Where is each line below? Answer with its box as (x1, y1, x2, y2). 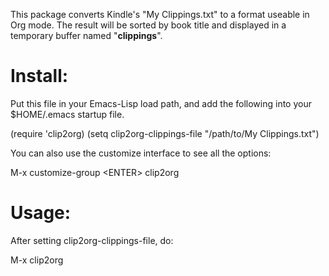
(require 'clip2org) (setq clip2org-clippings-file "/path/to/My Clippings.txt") (10, 127, 320, 139)
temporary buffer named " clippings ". (10, 30, 163, 41)
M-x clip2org (10, 254, 64, 266)
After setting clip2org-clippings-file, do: (10, 234, 174, 246)
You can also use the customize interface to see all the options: (10, 147, 272, 159)
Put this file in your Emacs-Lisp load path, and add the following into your (10, 97, 312, 109)
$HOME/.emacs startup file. (10, 108, 125, 120)
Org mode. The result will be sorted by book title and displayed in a (10, 19, 287, 31)
